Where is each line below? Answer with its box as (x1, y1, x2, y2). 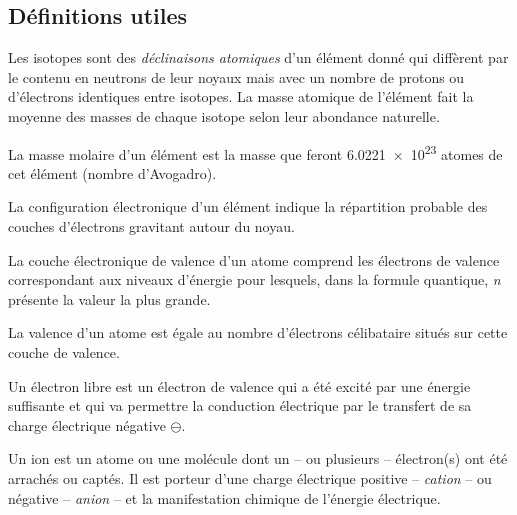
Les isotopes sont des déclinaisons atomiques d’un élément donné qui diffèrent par (8, 47, 509, 68)
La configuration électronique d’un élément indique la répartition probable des (8, 196, 488, 217)
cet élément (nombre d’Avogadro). (8, 162, 217, 183)
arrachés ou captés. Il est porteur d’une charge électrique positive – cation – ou (8, 467, 492, 488)
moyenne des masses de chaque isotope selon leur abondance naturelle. (8, 105, 440, 126)
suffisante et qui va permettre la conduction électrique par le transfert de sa (8, 395, 472, 416)
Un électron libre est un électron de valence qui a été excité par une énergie (8, 375, 471, 396)
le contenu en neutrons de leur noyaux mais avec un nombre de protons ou (8, 66, 465, 87)
